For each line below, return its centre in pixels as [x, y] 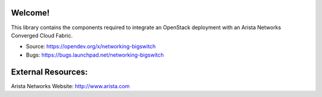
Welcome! [30, 13]
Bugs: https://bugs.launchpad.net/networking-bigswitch [95, 55]
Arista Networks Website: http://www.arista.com [70, 86]
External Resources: [49, 72]
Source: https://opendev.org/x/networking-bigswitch [91, 46]
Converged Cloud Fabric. [42, 35]
